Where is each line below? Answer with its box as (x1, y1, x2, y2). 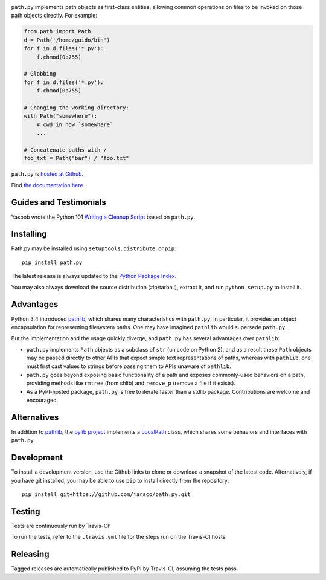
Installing (11, 229, 48, 239)
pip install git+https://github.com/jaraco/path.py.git (22, 491, 191, 498)
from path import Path (24, 28, 91, 35)
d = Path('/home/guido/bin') (24, 36, 110, 43)
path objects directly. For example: (11, 12, 98, 19)
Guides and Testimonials (11, 197, 106, 208)
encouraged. (26, 396, 59, 404)
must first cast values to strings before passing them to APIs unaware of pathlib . (26, 362, 232, 370)
